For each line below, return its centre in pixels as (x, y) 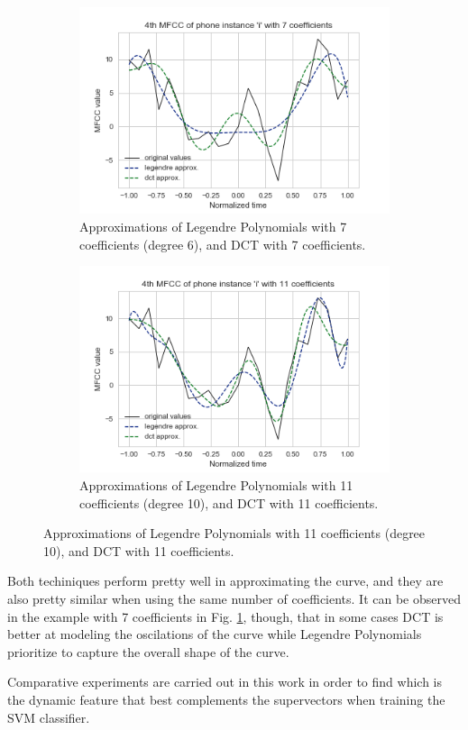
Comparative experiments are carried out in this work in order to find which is (225, 682)
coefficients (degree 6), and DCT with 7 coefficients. (223, 244)
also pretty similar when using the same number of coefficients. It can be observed (234, 598)
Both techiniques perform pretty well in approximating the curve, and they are (225, 581)
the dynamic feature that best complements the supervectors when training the (226, 699)
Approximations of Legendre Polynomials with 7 (213, 226)
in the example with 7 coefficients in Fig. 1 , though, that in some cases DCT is (225, 616)
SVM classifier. (49, 717)
